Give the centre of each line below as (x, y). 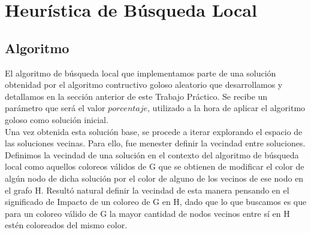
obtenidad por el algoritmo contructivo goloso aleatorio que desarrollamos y (144, 85)
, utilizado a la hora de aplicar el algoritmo (227, 108)
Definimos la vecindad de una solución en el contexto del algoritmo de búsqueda (152, 154)
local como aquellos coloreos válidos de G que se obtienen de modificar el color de (155, 166)
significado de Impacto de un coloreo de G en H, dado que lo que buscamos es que (156, 202)
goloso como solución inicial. (57, 119)
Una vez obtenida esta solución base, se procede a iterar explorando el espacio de (154, 131)
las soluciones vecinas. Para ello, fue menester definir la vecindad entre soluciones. (155, 143)
